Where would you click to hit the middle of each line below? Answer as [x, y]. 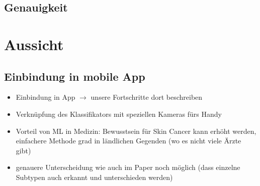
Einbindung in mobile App [75, 76]
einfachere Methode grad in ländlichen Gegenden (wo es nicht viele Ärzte [128, 141]
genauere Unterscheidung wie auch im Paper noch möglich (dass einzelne [128, 167]
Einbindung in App [46, 97]
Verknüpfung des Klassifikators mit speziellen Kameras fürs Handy [119, 114]
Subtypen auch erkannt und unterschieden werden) [94, 177]
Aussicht [34, 44]
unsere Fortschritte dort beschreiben [147, 97]
